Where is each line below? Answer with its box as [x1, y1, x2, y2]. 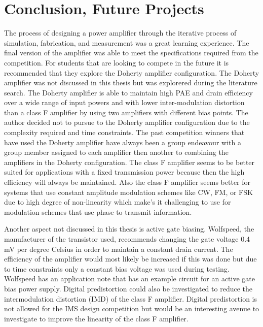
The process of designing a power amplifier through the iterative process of [4, 27, 237, 38]
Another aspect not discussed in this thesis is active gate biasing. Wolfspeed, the [4, 223, 254, 234]
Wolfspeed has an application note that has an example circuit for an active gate [4, 273, 255, 284]
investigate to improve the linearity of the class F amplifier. [4, 313, 189, 323]
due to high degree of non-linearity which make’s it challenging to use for [4, 197, 231, 207]
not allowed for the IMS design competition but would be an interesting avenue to [4, 303, 259, 314]
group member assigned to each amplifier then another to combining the [4, 147, 229, 157]
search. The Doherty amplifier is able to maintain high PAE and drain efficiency [4, 87, 253, 97]
